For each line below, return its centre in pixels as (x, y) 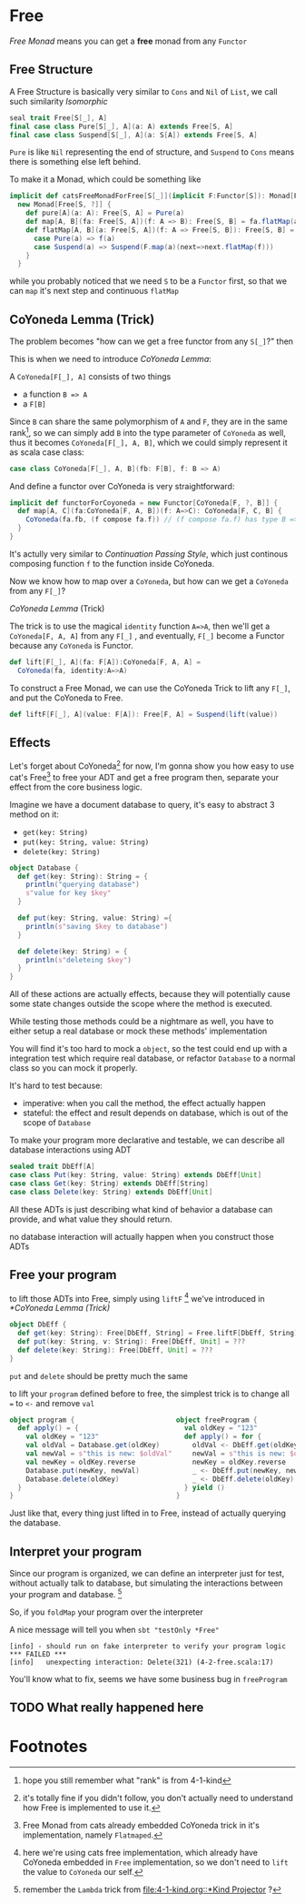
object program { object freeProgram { (133, 1420)
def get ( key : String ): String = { (83, 876)
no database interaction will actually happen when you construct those (142, 1236)
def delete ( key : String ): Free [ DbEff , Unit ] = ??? (115, 1350)
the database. (35, 1523)
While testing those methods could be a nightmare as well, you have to (142, 1022)
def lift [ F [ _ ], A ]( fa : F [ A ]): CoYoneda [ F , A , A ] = (105, 662)
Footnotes (49, 1747)
